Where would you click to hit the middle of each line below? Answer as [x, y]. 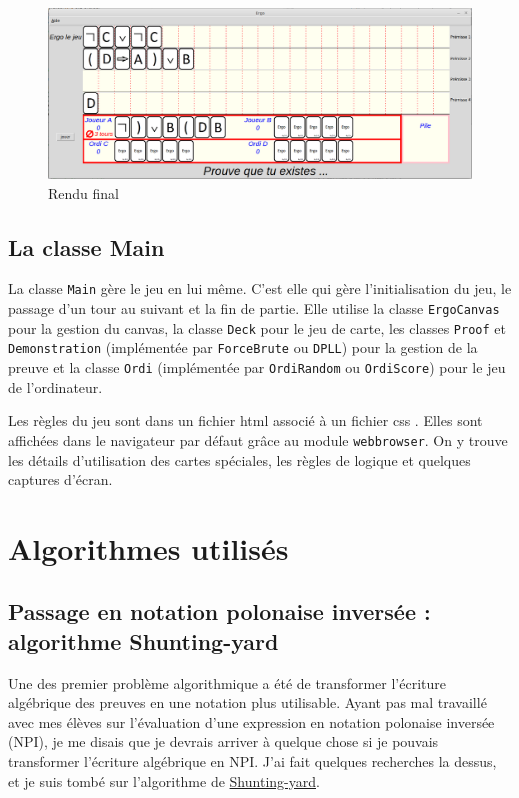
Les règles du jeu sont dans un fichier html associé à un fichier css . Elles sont [245, 420]
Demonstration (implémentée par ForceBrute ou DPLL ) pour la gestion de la [243, 347]
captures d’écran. [60, 479]
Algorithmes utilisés [148, 547]
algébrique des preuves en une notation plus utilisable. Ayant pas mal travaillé [247, 702]
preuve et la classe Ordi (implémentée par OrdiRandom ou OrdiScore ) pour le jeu [257, 367]
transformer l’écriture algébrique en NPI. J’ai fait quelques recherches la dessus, [252, 761]
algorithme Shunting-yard [143, 640]
